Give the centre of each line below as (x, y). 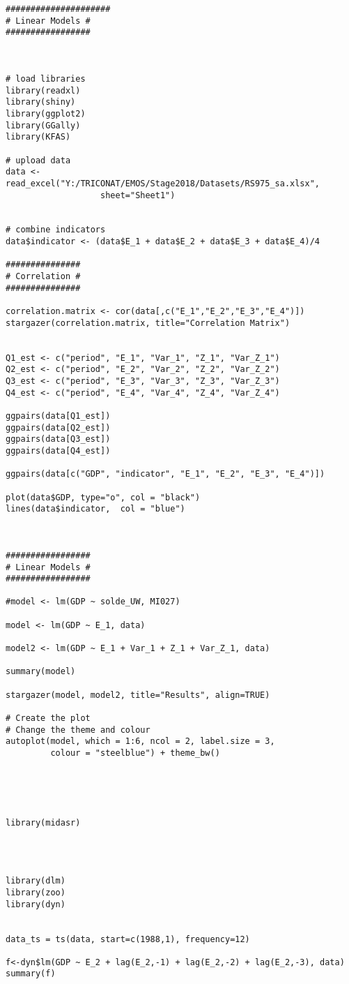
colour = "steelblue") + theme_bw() (135, 753)
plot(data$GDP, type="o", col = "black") (103, 497)
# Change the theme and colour (78, 730)
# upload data (38, 160)
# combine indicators (56, 230)
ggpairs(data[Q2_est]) (58, 427)
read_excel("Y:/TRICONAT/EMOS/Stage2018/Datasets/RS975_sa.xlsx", (163, 183)
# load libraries (46, 79)
